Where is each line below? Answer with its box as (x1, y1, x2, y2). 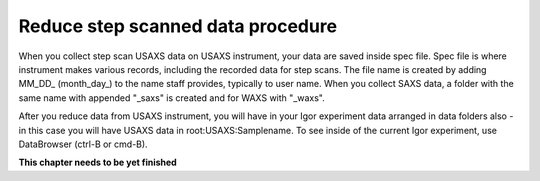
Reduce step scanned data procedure (18, 15, 338, 37)
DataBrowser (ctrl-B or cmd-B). (18, 138, 149, 150)
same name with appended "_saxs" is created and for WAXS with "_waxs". (18, 91, 325, 104)
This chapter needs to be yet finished (18, 156, 177, 169)
